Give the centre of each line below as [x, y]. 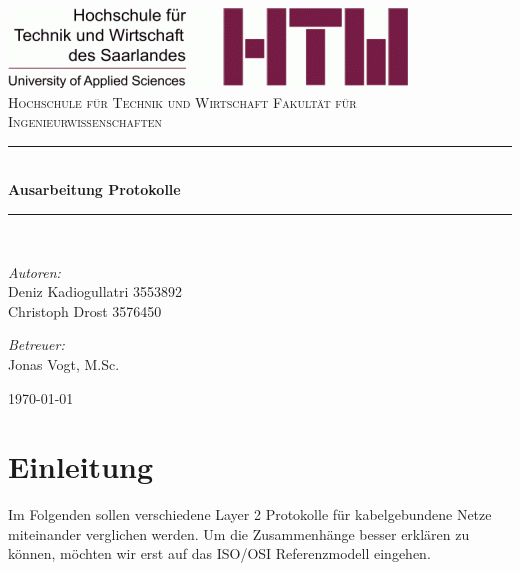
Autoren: [34, 271]
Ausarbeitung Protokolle [94, 189]
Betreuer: [36, 344]
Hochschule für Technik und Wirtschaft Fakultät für [182, 101]
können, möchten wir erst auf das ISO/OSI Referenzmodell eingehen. [219, 553]
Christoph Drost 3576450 [85, 310]
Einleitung [81, 466]
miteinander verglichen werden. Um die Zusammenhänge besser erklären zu [239, 533]
